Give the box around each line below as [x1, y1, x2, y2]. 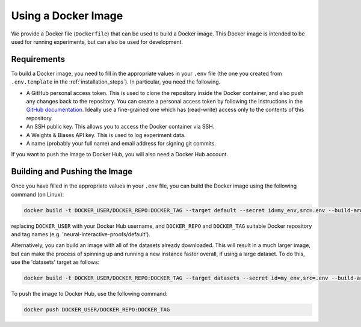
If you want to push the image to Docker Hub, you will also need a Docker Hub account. [11, 151, 229, 158]
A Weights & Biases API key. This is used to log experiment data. [26, 131, 186, 138]
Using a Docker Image [11, 9, 123, 22]
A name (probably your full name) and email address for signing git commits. [26, 139, 217, 147]
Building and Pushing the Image [11, 167, 132, 177]
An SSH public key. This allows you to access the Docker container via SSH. [26, 123, 215, 130]
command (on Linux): [11, 191, 64, 198]
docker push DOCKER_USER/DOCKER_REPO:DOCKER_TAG [23, 307, 170, 313]
